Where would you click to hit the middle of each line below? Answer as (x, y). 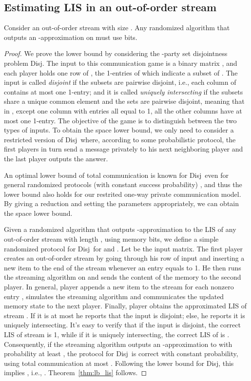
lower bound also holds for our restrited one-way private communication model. (123, 194)
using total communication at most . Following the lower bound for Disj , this (119, 363)
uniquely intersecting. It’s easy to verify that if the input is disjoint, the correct (122, 325)
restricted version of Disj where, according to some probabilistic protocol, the (120, 139)
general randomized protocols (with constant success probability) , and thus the (123, 184)
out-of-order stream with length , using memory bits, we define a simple (111, 239)
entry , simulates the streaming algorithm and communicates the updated (114, 296)
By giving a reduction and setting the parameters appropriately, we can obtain (122, 203)
